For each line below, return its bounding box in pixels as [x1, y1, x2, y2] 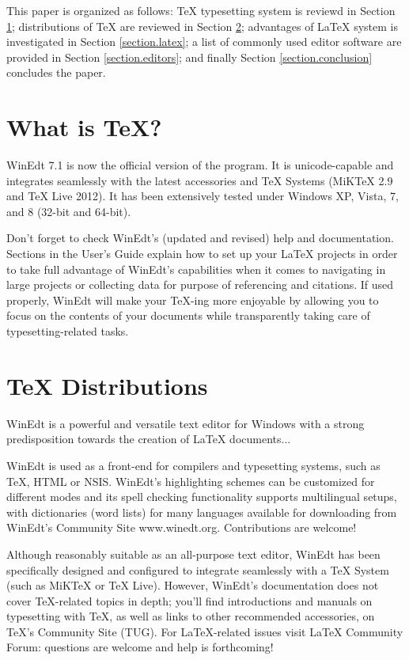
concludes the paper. [6, 64, 106, 81]
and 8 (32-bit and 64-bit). [6, 203, 131, 219]
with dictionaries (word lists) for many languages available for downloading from [6, 503, 397, 520]
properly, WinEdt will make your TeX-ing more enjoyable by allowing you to [6, 291, 379, 308]
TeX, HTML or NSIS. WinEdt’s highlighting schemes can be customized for [6, 472, 375, 489]
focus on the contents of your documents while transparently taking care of [6, 307, 370, 324]
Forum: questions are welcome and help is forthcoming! [6, 639, 274, 655]
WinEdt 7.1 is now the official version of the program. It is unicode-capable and [6, 157, 394, 173]
